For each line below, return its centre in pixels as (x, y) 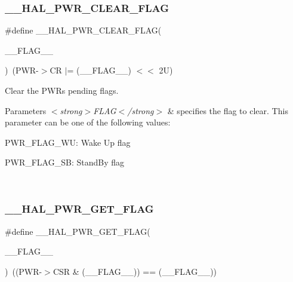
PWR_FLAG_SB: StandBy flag (65, 162)
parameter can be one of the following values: (88, 122)
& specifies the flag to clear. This (228, 110)
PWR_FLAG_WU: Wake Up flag (68, 142)
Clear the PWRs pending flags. (62, 90)
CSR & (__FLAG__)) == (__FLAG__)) (135, 271)
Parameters (26, 110)
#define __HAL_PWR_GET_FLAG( (78, 231)
